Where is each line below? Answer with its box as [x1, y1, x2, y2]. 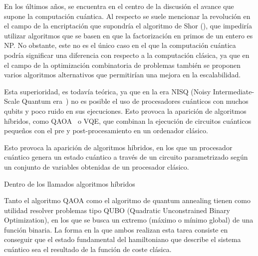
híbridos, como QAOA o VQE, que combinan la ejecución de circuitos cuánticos [4, 115, 252, 126]
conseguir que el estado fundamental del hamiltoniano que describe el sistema [4, 234, 241, 245]
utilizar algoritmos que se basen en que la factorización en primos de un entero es [4, 30, 253, 40]
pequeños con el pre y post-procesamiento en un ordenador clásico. [4, 125, 208, 136]
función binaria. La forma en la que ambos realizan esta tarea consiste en [4, 224, 228, 235]
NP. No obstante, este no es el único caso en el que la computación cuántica [4, 40, 236, 50]
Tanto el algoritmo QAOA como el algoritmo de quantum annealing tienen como [4, 195, 251, 206]
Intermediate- [213, 86, 255, 96]
